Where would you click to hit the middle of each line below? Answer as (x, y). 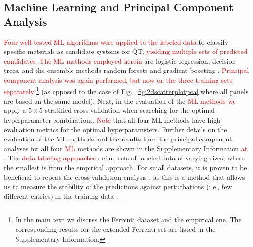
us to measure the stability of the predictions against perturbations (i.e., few (118, 186)
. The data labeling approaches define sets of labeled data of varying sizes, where (124, 158)
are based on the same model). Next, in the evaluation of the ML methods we (120, 100)
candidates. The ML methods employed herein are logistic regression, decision (120, 61)
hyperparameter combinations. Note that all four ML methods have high (112, 120)
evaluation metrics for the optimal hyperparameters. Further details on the (116, 129)
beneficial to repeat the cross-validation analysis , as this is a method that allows (125, 177)
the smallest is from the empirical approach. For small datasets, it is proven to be (126, 167)
